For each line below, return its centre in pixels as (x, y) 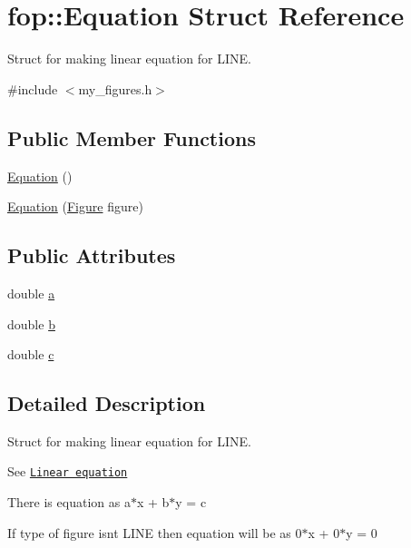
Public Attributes (92, 255)
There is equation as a (69, 502)
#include (33, 88)
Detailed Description (107, 403)
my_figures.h (115, 88)
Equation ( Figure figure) (75, 206)
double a (31, 293)
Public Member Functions (132, 137)
